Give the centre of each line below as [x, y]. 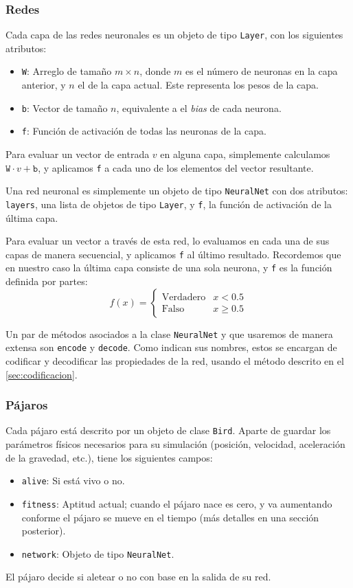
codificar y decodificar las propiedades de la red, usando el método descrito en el [175, 361]
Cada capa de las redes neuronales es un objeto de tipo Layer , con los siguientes [174, 35]
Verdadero [184, 297]
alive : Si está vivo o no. [73, 480]
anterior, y [44, 85]
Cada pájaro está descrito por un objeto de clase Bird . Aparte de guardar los [168, 430]
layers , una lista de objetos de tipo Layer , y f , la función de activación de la [169, 204]
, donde [155, 71]
